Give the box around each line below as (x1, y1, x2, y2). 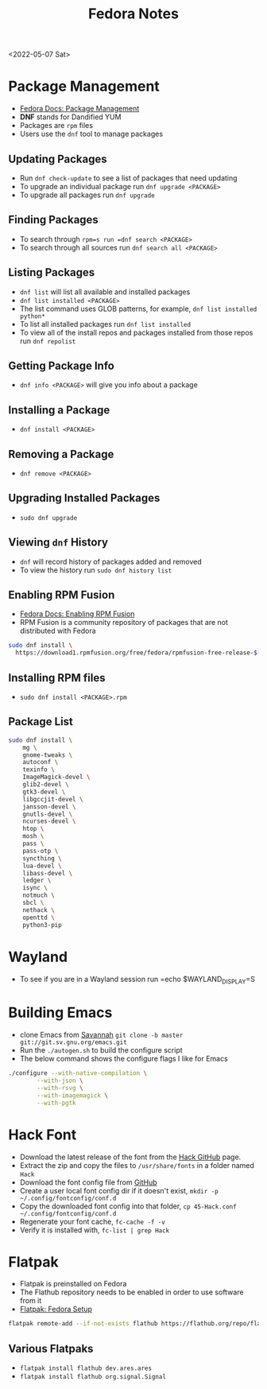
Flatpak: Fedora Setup (19, 1305, 93, 1314)
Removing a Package (8, 447, 114, 461)
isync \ (22, 884, 48, 892)
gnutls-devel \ (22, 810, 73, 818)
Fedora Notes (88, 5, 179, 23)
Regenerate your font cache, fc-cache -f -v (19, 1216, 165, 1226)
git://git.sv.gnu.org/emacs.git (19, 1038, 127, 1046)
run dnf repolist (19, 336, 76, 346)
